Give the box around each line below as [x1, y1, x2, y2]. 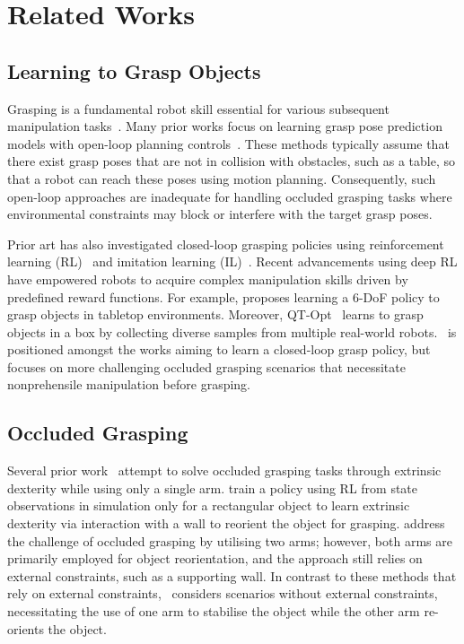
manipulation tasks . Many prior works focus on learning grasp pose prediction [7, 117, 442, 135]
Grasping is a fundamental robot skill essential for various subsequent [7, 99, 390, 117]
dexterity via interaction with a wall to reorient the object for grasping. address [7, 514, 445, 533]
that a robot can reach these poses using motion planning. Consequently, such [7, 169, 436, 187]
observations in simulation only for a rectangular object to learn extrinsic [7, 496, 410, 515]
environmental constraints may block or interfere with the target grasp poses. [7, 205, 433, 223]
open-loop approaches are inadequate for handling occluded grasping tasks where [7, 187, 452, 205]
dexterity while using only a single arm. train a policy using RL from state [7, 478, 418, 497]
